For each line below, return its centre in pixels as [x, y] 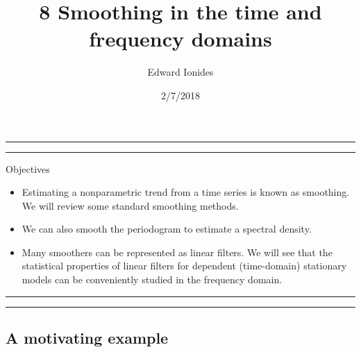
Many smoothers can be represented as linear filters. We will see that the [177, 252]
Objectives [28, 168]
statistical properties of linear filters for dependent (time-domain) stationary [184, 266]
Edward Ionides [180, 72]
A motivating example [87, 338]
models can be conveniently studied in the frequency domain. [152, 279]
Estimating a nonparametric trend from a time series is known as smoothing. [186, 192]
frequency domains [180, 39]
